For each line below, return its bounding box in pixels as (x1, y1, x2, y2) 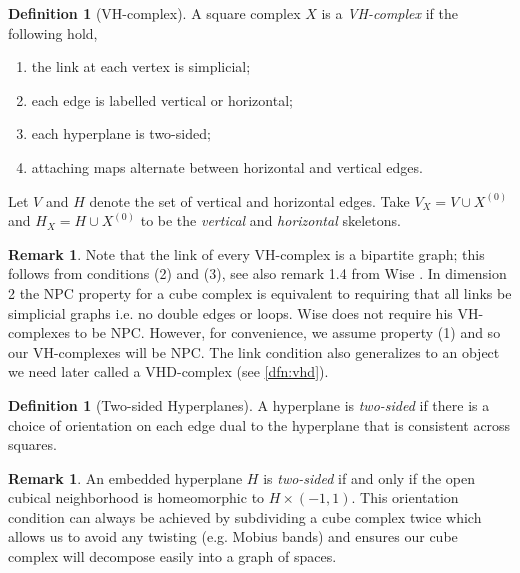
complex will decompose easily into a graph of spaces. (8, 546, 337, 567)
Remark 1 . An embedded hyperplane (8, 467, 243, 488)
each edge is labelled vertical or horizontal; (31, 89, 293, 110)
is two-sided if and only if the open (263, 467, 475, 488)
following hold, (8, 22, 98, 43)
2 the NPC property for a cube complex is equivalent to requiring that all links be (8, 282, 512, 303)
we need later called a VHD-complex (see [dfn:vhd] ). (8, 361, 329, 382)
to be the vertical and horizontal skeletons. (140, 210, 401, 231)
